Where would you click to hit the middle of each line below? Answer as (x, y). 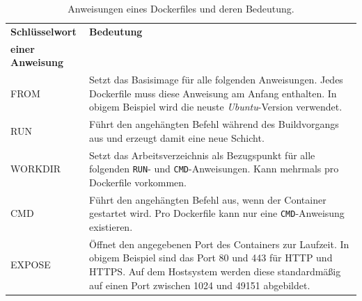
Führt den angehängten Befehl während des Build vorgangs (214, 124)
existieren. (111, 226)
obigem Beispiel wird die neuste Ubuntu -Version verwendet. (216, 107)
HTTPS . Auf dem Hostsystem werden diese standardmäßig (215, 271)
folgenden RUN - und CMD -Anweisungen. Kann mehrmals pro (214, 169)
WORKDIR (36, 169)
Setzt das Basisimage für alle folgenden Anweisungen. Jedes (216, 80)
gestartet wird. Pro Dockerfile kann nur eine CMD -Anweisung (217, 213)
